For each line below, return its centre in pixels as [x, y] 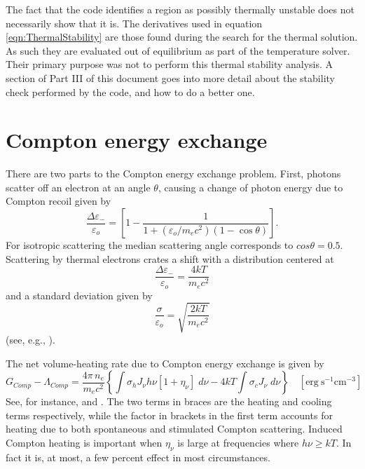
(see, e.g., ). [30, 339]
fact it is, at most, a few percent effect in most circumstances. [138, 457]
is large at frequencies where [238, 442]
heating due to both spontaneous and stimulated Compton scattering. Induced [174, 429]
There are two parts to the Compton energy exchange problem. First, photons [173, 174]
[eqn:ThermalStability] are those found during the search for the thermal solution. [182, 37]
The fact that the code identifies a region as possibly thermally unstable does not [180, 9]
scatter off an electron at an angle [78, 187]
